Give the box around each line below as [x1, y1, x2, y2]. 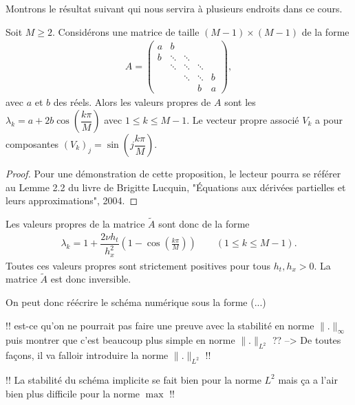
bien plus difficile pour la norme [6, 386, 140, 400]
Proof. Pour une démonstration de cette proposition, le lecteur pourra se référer [6, 166, 341, 181]
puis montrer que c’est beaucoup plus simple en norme [6, 333, 235, 347]
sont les [224, 95, 256, 109]
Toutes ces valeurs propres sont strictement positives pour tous [6, 258, 271, 272]
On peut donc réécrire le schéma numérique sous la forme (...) [6, 294, 266, 309]
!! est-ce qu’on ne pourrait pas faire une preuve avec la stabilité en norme [6, 318, 314, 332]
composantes [6, 137, 59, 151]
